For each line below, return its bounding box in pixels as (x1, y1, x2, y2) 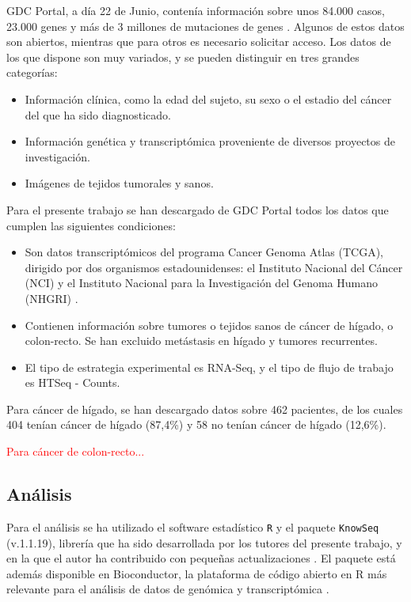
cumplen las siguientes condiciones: (6, 217, 176, 233)
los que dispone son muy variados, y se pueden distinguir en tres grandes (6, 48, 360, 65)
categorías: (6, 64, 58, 81)
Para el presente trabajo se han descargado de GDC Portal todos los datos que (6, 201, 389, 218)
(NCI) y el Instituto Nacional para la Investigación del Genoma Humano (25, 274, 378, 291)
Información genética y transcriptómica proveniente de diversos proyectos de (25, 133, 395, 150)
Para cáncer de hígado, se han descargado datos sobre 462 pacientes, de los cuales (6, 400, 403, 417)
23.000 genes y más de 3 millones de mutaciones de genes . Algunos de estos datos (6, 17, 405, 34)
